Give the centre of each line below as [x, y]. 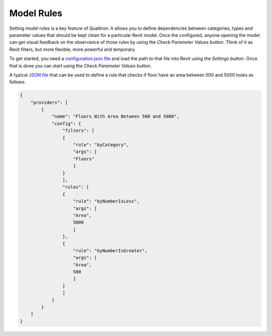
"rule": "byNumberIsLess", [106, 201]
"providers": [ [49, 102]
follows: [17, 82]
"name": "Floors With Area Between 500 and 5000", [116, 117]
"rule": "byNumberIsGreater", [111, 250]
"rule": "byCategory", [101, 145]
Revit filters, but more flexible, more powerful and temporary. [73, 49]
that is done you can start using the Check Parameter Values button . [81, 66]
